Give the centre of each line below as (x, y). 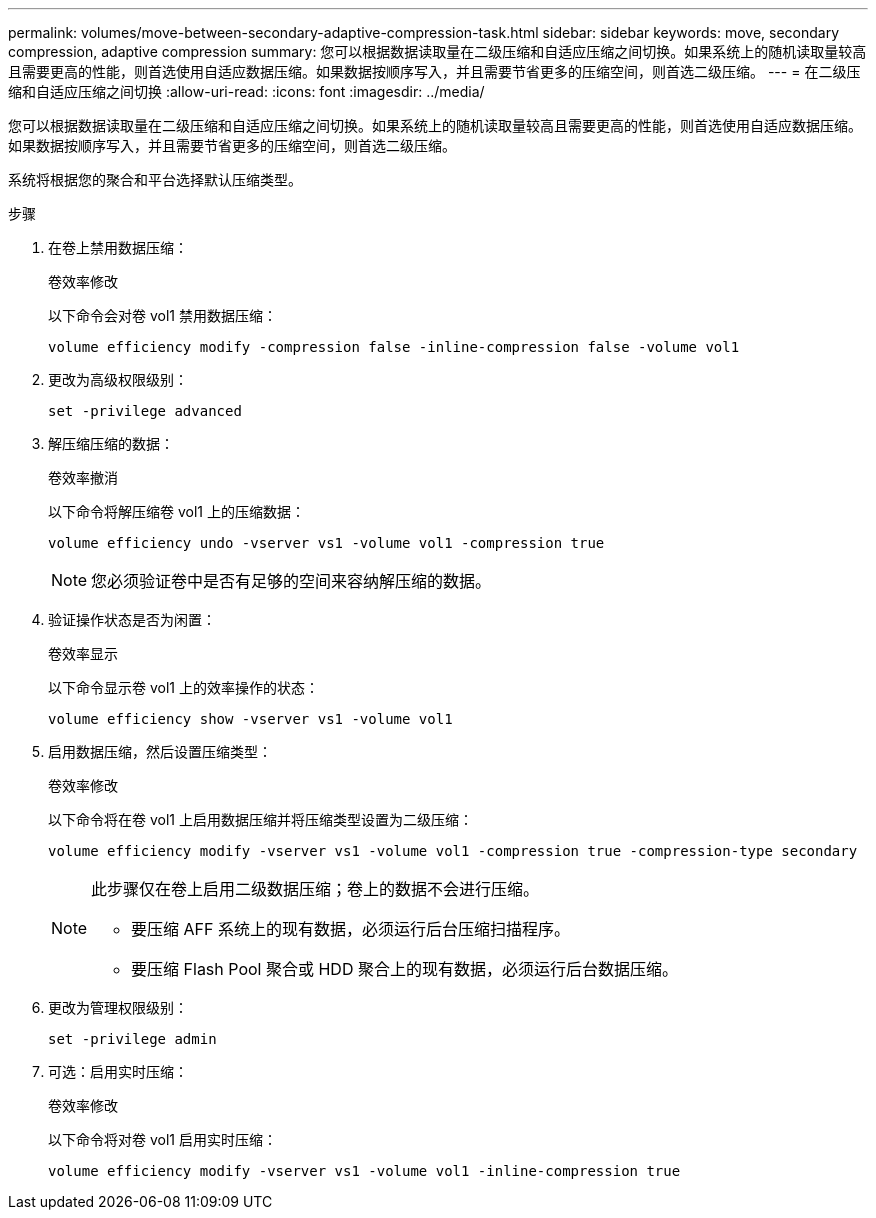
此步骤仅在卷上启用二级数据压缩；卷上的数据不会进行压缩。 (315, 889)
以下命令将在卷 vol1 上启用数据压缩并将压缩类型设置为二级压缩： (260, 819)
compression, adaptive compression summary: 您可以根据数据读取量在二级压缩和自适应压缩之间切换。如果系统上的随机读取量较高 (437, 51)
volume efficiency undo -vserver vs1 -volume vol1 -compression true (326, 543)
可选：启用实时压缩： (118, 1071)
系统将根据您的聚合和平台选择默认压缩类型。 (155, 179)
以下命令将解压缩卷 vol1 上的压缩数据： (176, 511)
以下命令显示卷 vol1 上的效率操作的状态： (183, 687)
